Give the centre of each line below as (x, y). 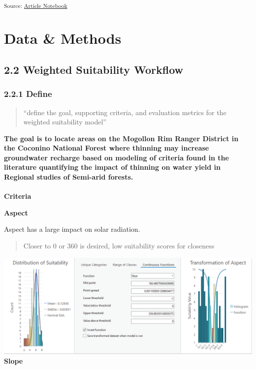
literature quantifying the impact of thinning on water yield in (112, 167)
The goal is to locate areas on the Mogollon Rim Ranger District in (121, 138)
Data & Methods (63, 38)
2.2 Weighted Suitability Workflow (94, 69)
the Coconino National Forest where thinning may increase (107, 148)
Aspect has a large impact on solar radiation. (72, 229)
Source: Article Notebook (36, 5)
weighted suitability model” (65, 122)
